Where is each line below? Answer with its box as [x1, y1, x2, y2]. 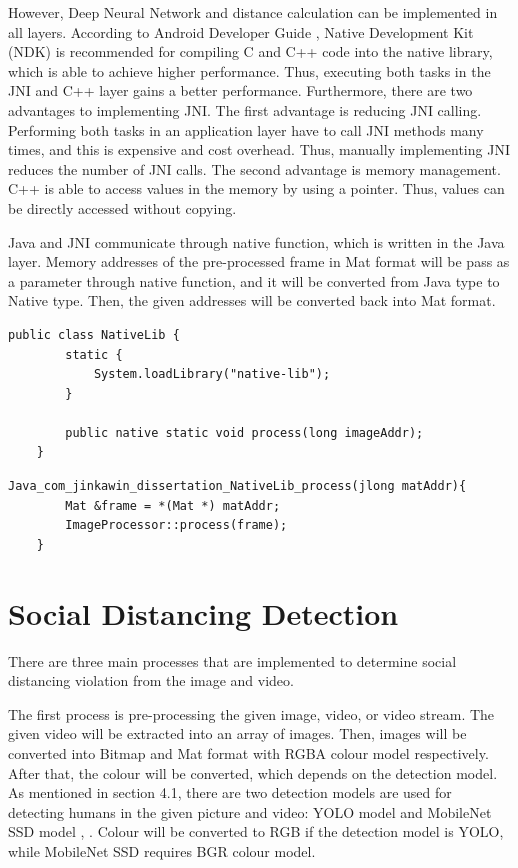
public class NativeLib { [8, 327, 180, 342]
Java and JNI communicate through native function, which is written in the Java [8, 231, 505, 252]
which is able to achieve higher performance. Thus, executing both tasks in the [8, 60, 491, 81]
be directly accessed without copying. [8, 197, 237, 218]
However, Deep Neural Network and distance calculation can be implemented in [8, 2, 498, 22]
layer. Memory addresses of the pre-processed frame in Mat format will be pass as [8, 251, 510, 272]
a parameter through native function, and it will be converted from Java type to [8, 270, 500, 291]
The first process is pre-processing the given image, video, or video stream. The [8, 703, 495, 724]
